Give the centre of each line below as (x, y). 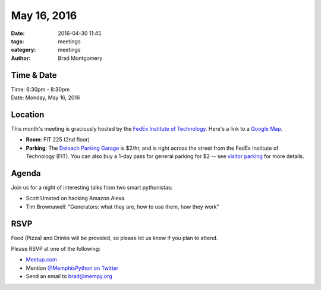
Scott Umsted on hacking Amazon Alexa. (76, 198)
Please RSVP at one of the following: (56, 249)
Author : (21, 58)
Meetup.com (42, 260)
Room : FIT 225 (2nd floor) (58, 140)
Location (28, 114)
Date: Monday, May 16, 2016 (45, 97)
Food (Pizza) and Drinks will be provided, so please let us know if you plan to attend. (114, 238)
